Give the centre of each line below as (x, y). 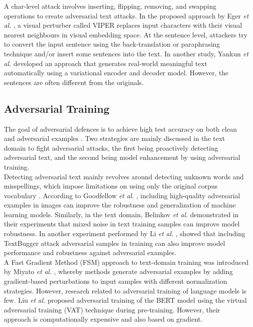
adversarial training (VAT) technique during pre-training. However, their (112, 309)
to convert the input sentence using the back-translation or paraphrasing (112, 44)
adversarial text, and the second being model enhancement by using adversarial (122, 157)
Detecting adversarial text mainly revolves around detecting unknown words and (124, 176)
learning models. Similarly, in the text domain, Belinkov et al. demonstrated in (121, 214)
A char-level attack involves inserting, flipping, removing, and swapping (110, 6)
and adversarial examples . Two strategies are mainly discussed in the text (115, 138)
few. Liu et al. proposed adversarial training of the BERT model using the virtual (126, 300)
